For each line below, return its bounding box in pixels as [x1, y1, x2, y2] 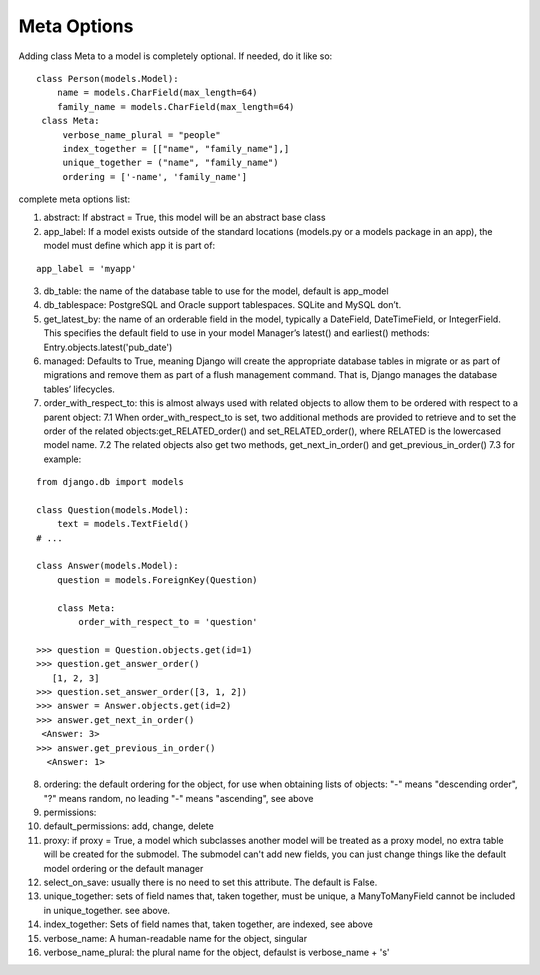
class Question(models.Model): [36, 504, 190, 515]
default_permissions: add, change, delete [43, 820, 214, 832]
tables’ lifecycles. [43, 383, 115, 395]
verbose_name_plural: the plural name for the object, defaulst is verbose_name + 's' [43, 946, 390, 958]
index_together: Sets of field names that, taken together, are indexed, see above [43, 918, 374, 930]
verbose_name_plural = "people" [62, 129, 222, 140]
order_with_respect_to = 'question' [78, 616, 259, 627]
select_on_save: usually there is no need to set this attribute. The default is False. [43, 876, 378, 889]
